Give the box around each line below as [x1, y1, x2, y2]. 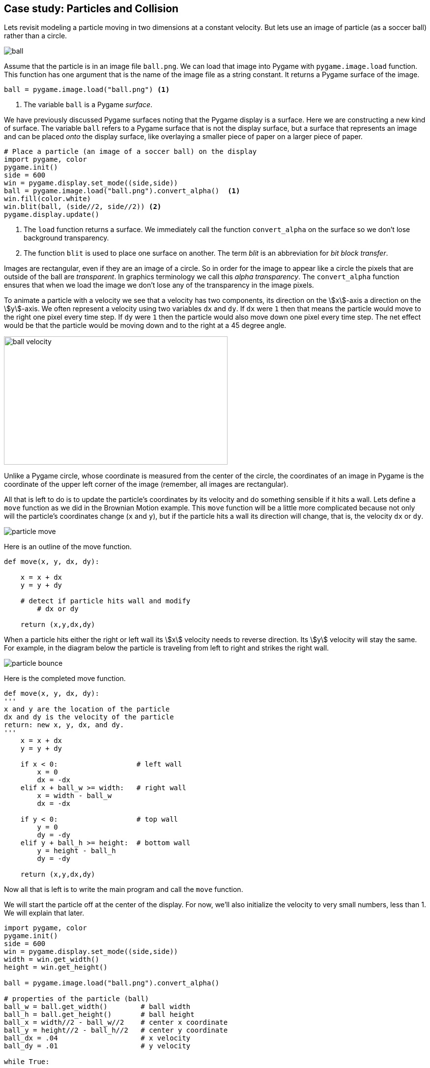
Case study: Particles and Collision [4, 2, 179, 15]
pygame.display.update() [4, 210, 99, 219]
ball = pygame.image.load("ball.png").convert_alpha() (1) [4, 187, 240, 195]
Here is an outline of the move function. [4, 542, 132, 551]
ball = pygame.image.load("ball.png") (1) [4, 86, 170, 94]
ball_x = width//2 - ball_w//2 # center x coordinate [4, 1018, 228, 1027]
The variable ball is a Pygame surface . [24, 100, 153, 109]
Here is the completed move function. [4, 674, 126, 683]
